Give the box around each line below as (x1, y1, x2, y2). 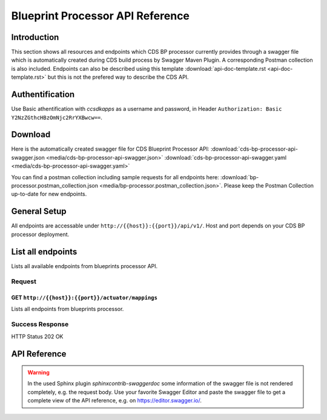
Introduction (11, 32, 59, 42)
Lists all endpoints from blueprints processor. (11, 305, 124, 312)
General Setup (11, 206, 67, 217)
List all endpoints (11, 246, 78, 257)
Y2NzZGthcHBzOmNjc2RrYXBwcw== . (11, 114, 103, 121)
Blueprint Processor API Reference (11, 9, 190, 22)
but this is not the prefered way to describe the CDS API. (47, 73, 189, 81)
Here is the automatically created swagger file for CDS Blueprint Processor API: (11, 145, 210, 153)
